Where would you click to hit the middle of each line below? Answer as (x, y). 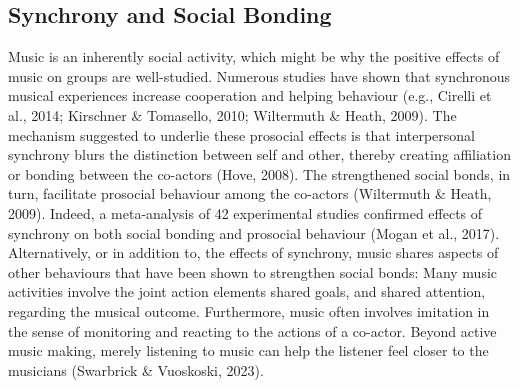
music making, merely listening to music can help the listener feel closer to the (248, 350)
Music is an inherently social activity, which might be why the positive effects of (254, 56)
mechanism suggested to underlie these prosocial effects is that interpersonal (241, 134)
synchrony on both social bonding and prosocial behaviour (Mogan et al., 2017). (254, 232)
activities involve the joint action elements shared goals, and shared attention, (247, 291)
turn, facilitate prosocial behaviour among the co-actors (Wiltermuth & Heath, (250, 193)
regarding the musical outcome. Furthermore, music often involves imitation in (249, 310)
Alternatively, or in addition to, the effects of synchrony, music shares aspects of (253, 252)
